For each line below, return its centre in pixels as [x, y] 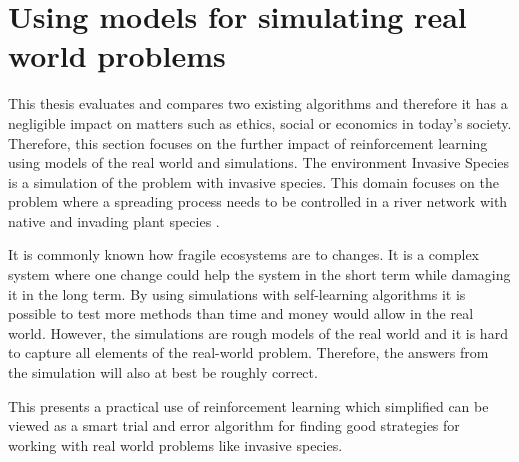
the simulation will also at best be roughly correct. [163, 372]
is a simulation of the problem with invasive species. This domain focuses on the [254, 181]
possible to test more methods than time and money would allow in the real [241, 313]
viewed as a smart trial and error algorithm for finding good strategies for [234, 425]
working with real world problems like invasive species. [175, 444]
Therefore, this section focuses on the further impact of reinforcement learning [248, 142]
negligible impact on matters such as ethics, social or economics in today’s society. [260, 122]
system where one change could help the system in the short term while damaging [259, 274]
